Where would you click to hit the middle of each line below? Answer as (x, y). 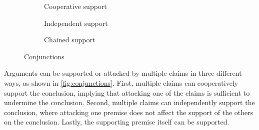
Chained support (70, 40)
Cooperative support (75, 6)
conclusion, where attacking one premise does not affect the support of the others (129, 112)
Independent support (76, 23)
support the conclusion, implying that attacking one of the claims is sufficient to (127, 92)
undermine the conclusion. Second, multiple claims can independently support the (129, 102)
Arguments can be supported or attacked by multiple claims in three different (123, 73)
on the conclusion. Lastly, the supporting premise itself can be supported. (117, 122)
